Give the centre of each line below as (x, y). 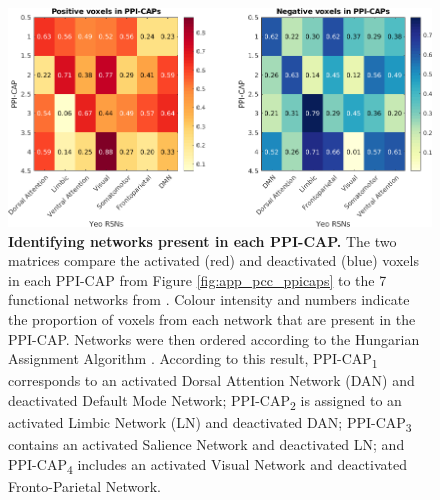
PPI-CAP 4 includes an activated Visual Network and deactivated (208, 465)
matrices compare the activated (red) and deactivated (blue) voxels (213, 260)
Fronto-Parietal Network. (84, 485)
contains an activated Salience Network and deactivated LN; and (206, 444)
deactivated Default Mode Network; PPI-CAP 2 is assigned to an (205, 401)
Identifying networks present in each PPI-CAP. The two (202, 240)
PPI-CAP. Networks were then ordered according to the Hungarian (214, 338)
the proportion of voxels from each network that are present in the (212, 319)
